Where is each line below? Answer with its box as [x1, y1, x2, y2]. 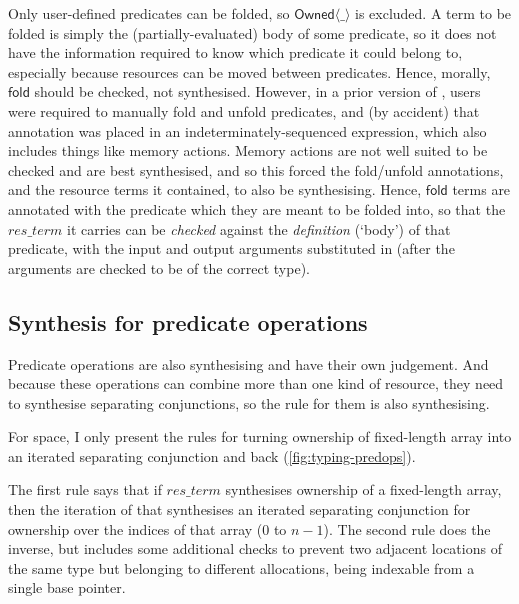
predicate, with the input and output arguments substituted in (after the [8, 238, 455, 259]
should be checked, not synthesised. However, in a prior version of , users [34, 81, 481, 102]
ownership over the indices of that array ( [8, 518, 263, 539]
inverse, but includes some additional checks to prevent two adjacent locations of [8, 538, 502, 559]
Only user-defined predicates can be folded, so [8, 3, 290, 23]
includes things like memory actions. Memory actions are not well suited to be [8, 140, 488, 161]
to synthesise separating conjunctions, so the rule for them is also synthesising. [8, 392, 490, 413]
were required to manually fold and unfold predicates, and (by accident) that [8, 100, 480, 121]
